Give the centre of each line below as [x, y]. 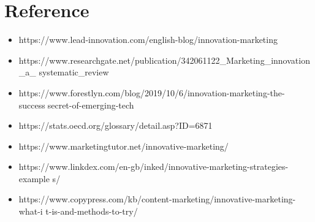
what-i [31, 211]
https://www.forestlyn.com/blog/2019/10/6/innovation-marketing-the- [152, 92]
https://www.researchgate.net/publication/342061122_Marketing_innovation [164, 60]
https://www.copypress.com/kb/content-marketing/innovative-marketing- [157, 199]
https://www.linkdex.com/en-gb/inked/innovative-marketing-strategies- [154, 166]
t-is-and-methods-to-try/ [92, 211]
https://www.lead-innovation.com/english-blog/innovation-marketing [148, 40]
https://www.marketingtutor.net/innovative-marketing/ [123, 146]
